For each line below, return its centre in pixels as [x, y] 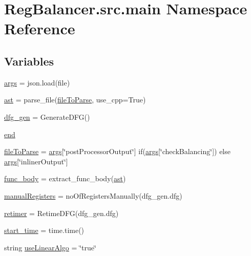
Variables [29, 61]
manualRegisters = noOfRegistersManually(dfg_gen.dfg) [93, 195]
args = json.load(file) [37, 82]
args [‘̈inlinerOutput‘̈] [36, 161]
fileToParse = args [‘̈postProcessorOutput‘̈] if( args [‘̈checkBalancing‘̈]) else [117, 151]
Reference [40, 28]
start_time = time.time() [44, 230]
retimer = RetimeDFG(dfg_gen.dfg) [61, 213]
